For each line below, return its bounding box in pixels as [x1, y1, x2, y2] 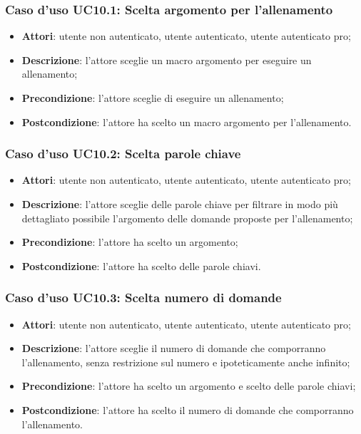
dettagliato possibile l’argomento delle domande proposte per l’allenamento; [21, 210, 353, 225]
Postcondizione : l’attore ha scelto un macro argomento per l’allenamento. [21, 114, 352, 129]
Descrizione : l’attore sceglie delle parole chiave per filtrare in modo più [21, 197, 338, 211]
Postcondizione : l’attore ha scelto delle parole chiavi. [21, 258, 261, 273]
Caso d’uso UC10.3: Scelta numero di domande [5, 289, 282, 306]
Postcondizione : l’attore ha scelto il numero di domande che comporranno [21, 402, 354, 417]
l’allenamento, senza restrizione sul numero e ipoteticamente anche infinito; [21, 354, 350, 369]
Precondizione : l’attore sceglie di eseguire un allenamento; [21, 91, 284, 105]
